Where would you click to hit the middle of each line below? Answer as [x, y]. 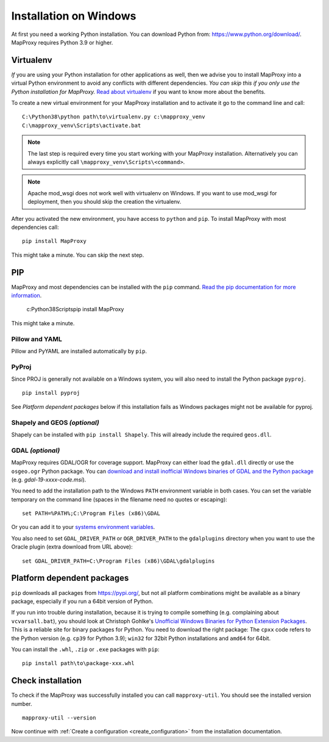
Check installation [47, 681]
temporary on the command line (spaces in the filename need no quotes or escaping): [119, 499]
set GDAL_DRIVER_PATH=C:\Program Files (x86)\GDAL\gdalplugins [119, 561]
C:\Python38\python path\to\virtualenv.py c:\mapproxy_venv [114, 117]
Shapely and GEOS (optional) [55, 422]
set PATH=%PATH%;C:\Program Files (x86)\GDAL [91, 513]
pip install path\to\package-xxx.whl [79, 663]
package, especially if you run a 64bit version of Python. [82, 601]
